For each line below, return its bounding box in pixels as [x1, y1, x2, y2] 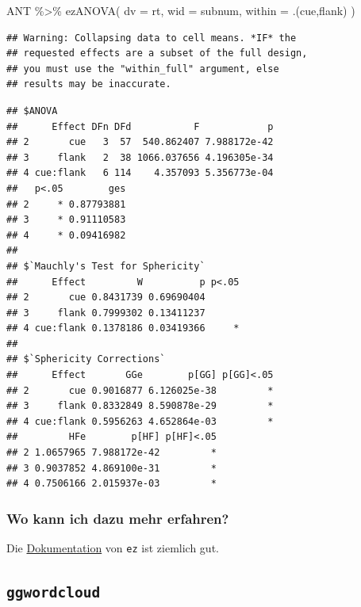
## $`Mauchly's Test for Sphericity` [6, 260, 205, 272]
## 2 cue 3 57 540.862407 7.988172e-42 [6, 136, 274, 148]
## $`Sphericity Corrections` [6, 353, 166, 365]
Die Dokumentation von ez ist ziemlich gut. [6, 540, 219, 556]
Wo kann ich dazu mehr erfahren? [6, 508, 229, 528]
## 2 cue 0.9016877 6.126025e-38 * [6, 384, 274, 396]
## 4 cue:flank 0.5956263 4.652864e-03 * [6, 415, 274, 427]
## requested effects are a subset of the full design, [6, 48, 308, 59]
